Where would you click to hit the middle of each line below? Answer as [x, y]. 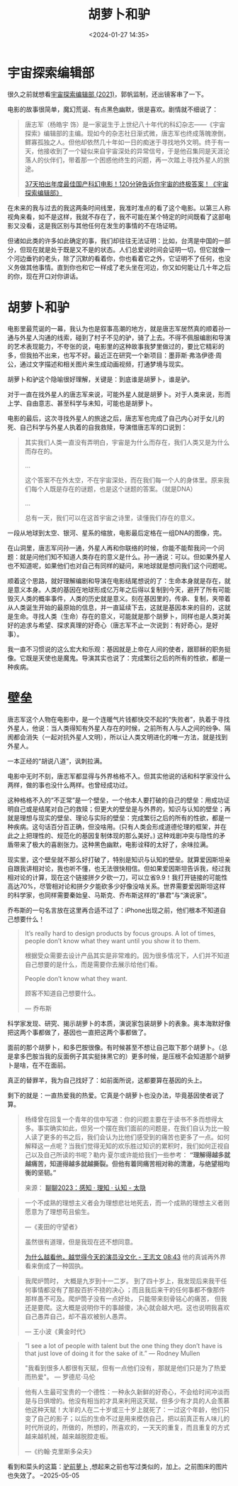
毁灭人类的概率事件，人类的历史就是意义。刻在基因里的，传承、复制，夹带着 [119, 598]
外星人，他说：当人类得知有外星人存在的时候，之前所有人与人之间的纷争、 [116, 728]
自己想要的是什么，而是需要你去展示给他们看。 [93, 964]
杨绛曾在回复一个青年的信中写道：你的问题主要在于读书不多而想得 [121, 1119]
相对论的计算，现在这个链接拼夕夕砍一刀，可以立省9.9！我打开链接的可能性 [118, 877]
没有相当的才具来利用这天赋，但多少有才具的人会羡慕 [152, 1401]
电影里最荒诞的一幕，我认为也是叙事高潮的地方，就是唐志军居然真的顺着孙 [116, 328]
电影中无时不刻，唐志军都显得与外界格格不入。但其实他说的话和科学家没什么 [119, 776]
